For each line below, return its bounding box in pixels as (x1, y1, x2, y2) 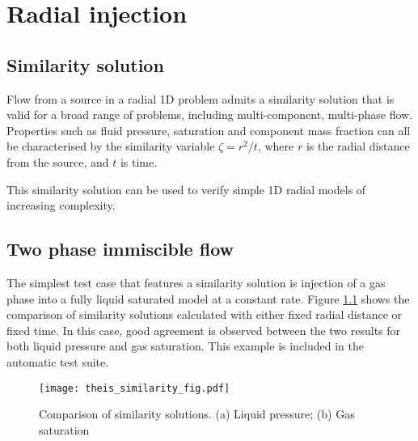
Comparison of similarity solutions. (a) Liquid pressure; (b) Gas (39, 405, 355, 422)
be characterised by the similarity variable (6, 138, 215, 155)
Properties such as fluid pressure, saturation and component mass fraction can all (6, 121, 411, 138)
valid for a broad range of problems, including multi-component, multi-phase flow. (6, 106, 413, 123)
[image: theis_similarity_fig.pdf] (39, 382, 230, 394)
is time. (120, 153, 158, 170)
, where (257, 138, 294, 155)
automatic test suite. (6, 353, 109, 370)
